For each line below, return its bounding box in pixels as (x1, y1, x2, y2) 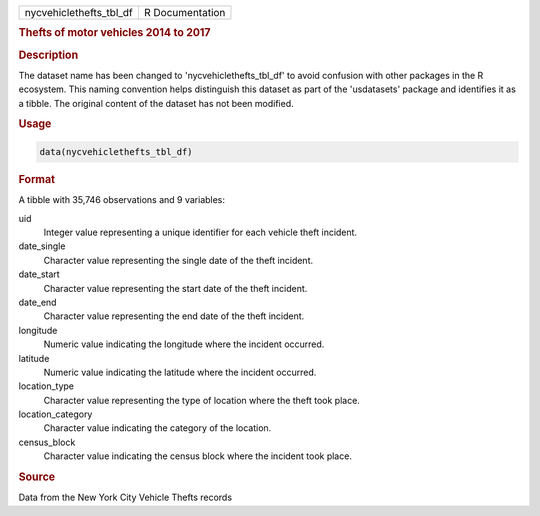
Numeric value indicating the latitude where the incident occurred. (43, 366, 317, 378)
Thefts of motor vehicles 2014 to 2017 (18, 26, 211, 40)
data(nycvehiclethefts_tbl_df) (39, 146, 194, 157)
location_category (18, 408, 93, 420)
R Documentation (143, 6, 226, 19)
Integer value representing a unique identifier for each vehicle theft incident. (43, 226, 358, 238)
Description (18, 48, 79, 62)
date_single (18, 240, 66, 252)
